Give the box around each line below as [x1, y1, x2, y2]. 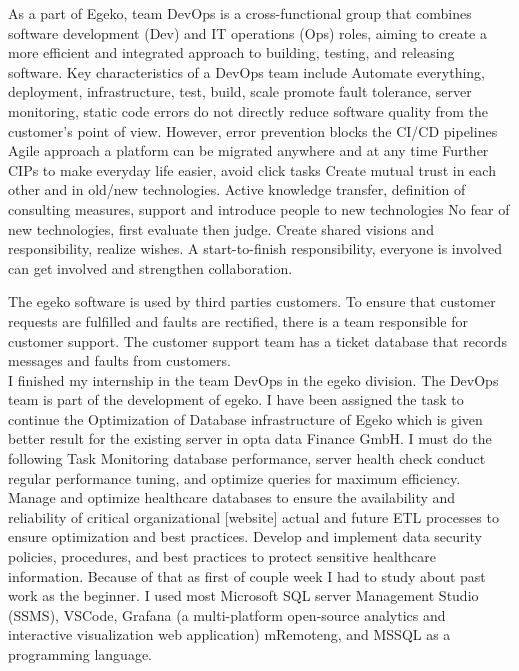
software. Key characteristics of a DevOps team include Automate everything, [8, 61, 486, 82]
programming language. [8, 644, 152, 664]
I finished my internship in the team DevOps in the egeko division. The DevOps [8, 369, 499, 390]
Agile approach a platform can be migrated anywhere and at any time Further [8, 140, 489, 161]
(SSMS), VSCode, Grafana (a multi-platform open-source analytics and [8, 604, 446, 625]
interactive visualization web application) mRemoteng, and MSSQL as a [8, 624, 451, 645]
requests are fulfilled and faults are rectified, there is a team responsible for [8, 310, 469, 331]
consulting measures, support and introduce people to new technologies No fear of [8, 198, 510, 219]
